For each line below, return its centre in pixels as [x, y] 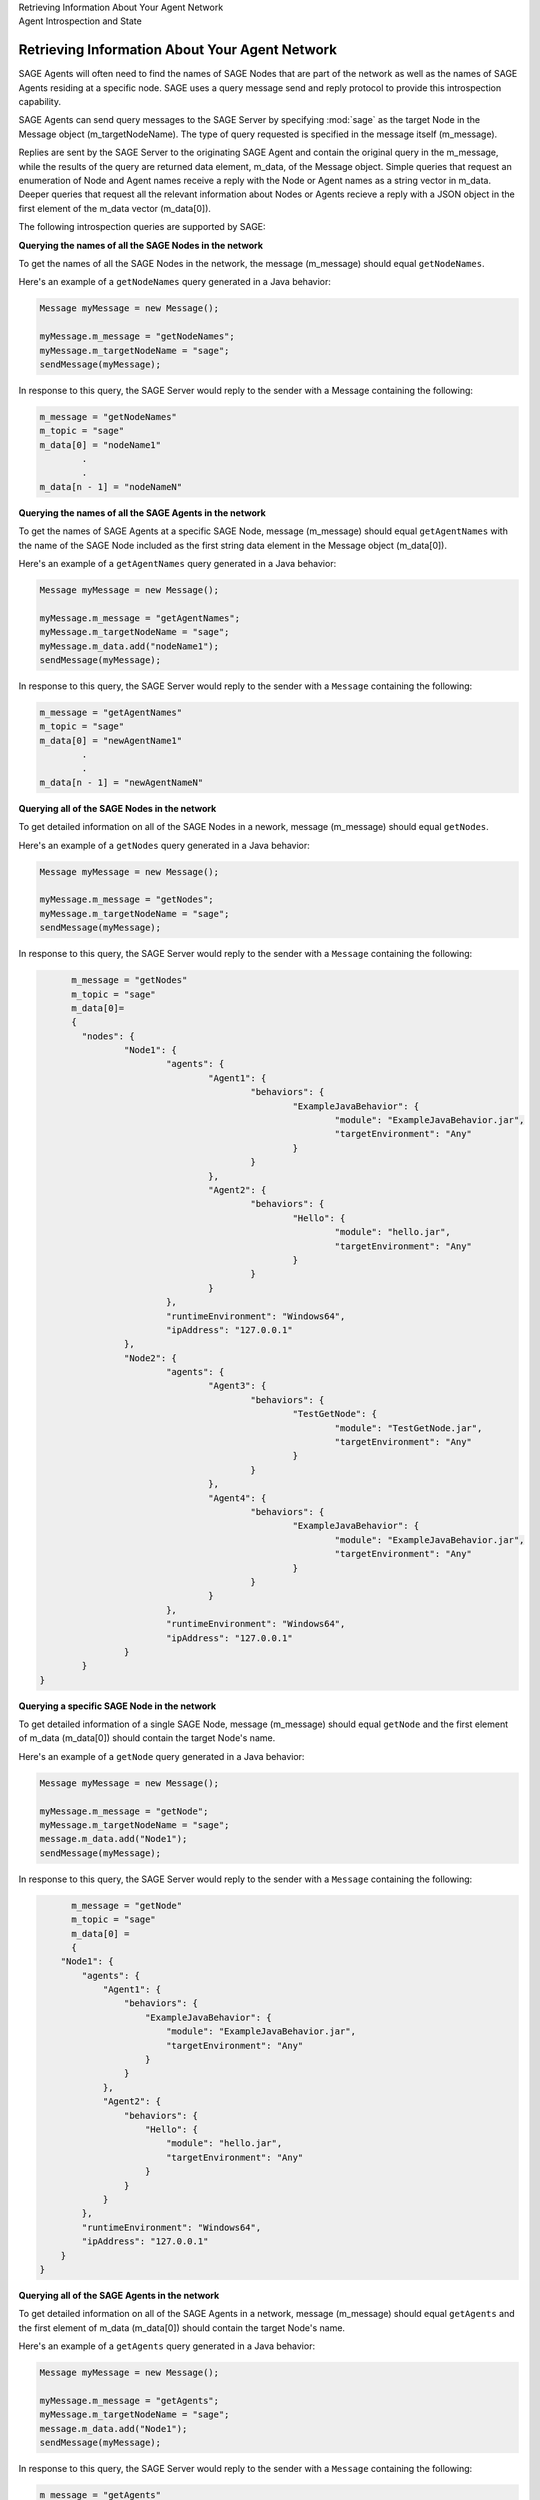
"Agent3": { [237, 1386]
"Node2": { [150, 1358]
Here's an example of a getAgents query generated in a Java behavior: [166, 2346]
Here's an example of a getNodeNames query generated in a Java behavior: [175, 282]
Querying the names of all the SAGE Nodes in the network [141, 245]
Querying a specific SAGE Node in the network [117, 1706]
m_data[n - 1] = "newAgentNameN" [121, 782]
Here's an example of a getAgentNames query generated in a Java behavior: [177, 563]
